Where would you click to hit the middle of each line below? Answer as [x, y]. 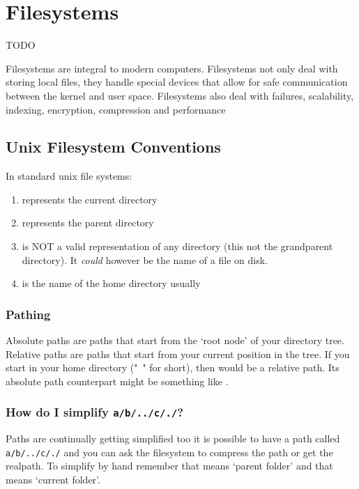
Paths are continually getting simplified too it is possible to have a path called [173, 438]
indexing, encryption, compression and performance [116, 109]
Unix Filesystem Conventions [113, 147]
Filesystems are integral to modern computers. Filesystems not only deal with [172, 68]
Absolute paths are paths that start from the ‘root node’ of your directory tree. [175, 340]
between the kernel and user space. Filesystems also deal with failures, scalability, [180, 95]
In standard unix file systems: [69, 176]
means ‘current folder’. [53, 480]
